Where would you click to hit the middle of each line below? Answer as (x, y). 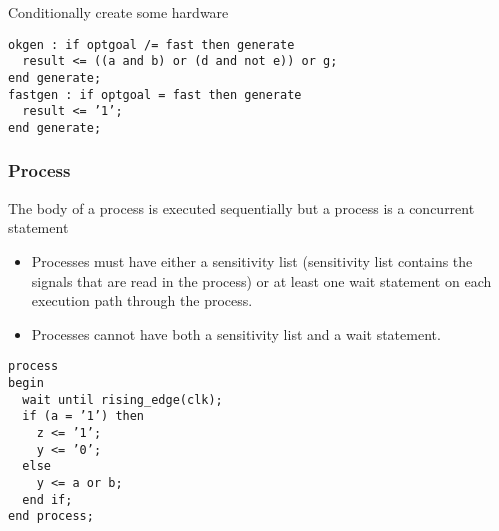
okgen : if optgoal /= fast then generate (151, 44)
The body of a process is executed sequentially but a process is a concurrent (241, 207)
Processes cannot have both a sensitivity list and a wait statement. (236, 333)
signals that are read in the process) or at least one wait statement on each (261, 280)
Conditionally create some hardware (118, 12)
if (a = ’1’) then (83, 416)
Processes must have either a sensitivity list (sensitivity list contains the (252, 260)
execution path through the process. (142, 300)
